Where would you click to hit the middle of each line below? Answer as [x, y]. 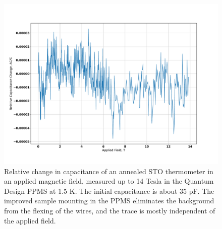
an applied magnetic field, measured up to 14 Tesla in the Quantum [109, 181]
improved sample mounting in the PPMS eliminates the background [109, 201]
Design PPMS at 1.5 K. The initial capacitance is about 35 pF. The [109, 190]
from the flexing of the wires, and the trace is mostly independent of [110, 210]
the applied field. [30, 220]
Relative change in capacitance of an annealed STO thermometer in [109, 171]
